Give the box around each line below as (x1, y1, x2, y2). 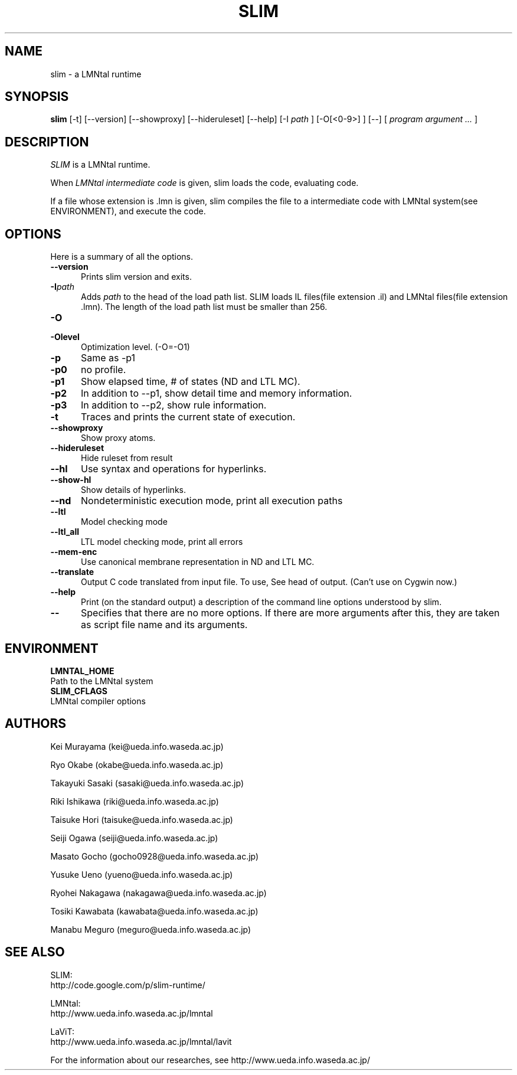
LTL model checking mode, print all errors (81, 537, 243, 547)
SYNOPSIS (5, 89, 69, 104)
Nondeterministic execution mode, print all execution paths (80, 495, 343, 507)
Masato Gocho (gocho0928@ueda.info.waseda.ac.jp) (50, 851, 259, 861)
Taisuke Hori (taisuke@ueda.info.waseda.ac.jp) (50, 814, 233, 825)
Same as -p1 (80, 352, 136, 364)
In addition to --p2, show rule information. (80, 399, 267, 411)
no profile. (80, 364, 126, 376)
